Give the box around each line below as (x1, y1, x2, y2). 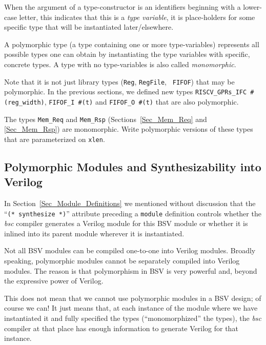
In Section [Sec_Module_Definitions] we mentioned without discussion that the (4, 198, 256, 209)
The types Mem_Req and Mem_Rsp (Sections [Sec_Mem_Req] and (4, 113, 207, 124)
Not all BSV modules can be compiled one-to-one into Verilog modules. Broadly (4, 245, 256, 256)
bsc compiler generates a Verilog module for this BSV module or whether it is (4, 218, 248, 229)
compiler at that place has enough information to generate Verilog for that (4, 322, 238, 333)
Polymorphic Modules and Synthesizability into (4, 158, 261, 174)
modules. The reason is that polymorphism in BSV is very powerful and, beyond (4, 265, 257, 276)
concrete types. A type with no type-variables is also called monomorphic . (4, 58, 236, 69)
